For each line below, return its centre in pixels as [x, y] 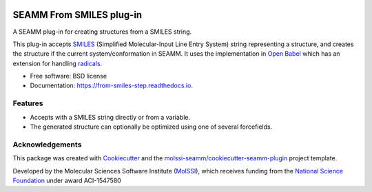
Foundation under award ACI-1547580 [67, 180]
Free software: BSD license [68, 76]
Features [28, 103]
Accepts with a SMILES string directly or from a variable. [110, 117]
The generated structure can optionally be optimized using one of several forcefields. [151, 127]
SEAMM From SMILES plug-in [77, 15]
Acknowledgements [47, 145]
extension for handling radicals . [58, 63]
